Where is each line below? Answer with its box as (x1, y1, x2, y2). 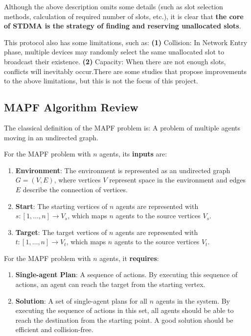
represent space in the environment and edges (109, 175, 246, 185)
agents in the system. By (156, 295, 230, 306)
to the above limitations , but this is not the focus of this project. (4, 76, 198, 86)
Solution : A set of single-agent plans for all (15, 295, 147, 306)
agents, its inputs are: (99, 149, 167, 159)
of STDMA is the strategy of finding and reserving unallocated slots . (4, 21, 241, 31)
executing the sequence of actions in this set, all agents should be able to (15, 305, 234, 315)
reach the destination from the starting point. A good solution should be (15, 314, 233, 325)
